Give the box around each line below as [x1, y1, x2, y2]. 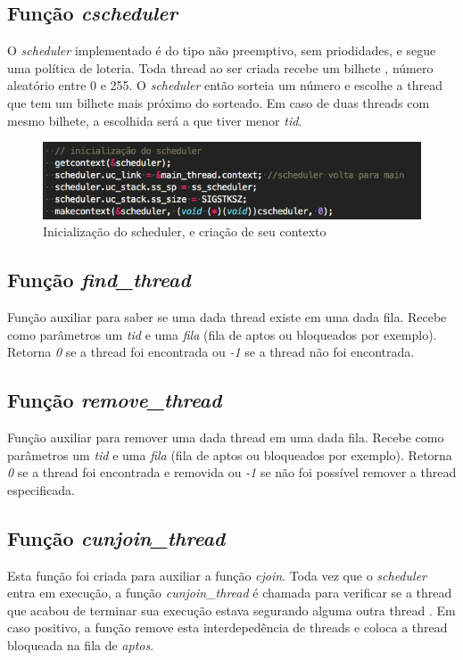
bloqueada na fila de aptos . [7, 636, 154, 654]
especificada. [7, 480, 75, 499]
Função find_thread [7, 266, 191, 293]
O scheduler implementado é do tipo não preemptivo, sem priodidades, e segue [7, 41, 436, 60]
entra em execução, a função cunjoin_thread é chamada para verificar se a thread [7, 583, 452, 602]
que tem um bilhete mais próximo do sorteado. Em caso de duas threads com [7, 93, 430, 111]
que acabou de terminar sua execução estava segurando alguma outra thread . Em [7, 600, 456, 619]
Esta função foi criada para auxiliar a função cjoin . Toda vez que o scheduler [7, 565, 426, 584]
